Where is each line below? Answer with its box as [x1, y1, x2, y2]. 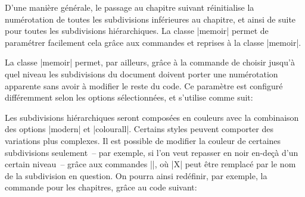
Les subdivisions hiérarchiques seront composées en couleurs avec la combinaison [5, 111, 299, 123]
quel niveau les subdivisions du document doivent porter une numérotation [5, 67, 278, 80]
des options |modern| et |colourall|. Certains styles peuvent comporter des [5, 123, 273, 135]
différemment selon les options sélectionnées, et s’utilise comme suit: [5, 91, 253, 104]
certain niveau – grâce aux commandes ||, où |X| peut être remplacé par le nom [5, 158, 296, 170]
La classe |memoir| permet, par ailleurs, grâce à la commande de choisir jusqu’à [5, 56, 295, 68]
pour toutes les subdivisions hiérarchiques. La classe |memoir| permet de [5, 24, 269, 37]
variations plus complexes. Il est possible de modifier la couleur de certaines [5, 134, 281, 146]
